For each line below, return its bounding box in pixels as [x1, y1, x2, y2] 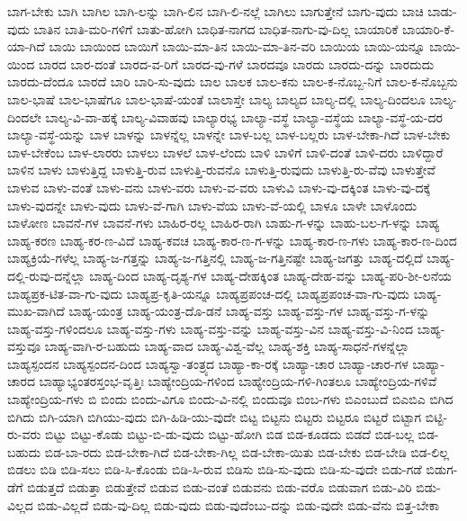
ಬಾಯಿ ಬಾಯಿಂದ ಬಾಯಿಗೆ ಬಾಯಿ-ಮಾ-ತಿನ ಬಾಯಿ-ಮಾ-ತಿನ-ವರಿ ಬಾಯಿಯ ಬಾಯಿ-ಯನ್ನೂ [49, 37, 426, 56]
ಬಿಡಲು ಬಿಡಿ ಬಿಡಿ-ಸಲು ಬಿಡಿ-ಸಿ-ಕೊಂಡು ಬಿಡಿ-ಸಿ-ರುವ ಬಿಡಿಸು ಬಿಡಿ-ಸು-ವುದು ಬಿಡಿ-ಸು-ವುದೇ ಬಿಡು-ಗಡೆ [7, 460, 422, 479]
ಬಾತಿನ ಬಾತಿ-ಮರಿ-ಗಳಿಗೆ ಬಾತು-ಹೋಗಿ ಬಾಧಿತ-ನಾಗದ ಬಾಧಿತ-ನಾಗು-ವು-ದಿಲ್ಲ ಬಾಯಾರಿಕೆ [33, 19, 399, 38]
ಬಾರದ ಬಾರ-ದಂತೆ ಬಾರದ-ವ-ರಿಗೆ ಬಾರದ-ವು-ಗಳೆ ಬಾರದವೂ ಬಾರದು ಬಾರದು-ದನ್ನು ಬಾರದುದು [38, 54, 435, 73]
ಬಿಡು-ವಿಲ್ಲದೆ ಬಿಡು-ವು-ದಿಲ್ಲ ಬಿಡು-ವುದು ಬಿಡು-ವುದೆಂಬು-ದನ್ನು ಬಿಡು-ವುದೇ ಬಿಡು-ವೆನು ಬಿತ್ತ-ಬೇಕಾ [37, 495, 440, 514]
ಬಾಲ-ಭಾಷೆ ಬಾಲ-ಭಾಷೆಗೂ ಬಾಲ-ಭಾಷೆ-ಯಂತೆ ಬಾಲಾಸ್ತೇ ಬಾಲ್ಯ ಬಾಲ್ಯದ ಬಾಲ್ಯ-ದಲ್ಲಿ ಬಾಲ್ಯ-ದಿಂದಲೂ [7, 89, 426, 108]
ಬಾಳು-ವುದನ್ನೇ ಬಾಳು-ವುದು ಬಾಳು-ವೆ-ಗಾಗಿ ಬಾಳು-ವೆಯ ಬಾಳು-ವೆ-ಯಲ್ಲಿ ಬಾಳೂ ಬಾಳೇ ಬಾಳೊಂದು [7, 195, 418, 214]
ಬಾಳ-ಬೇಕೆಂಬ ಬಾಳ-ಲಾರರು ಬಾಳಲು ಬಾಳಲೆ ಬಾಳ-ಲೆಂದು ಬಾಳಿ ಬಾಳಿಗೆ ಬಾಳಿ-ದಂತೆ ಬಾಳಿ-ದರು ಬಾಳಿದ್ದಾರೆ [7, 142, 444, 161]
